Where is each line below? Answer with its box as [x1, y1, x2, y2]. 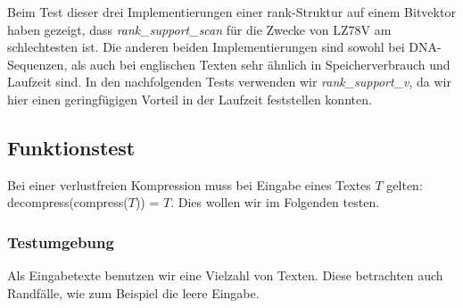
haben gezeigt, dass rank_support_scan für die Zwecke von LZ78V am [7, 20, 392, 38]
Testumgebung [7, 230, 114, 253]
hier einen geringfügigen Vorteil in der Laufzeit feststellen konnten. [7, 89, 372, 108]
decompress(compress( [7, 193, 128, 212]
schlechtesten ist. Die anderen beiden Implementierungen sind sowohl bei [7, 37, 405, 56]
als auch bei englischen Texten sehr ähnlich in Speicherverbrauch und [70, 54, 451, 73]
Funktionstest [7, 133, 136, 161]
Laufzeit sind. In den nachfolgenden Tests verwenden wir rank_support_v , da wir [7, 72, 452, 91]
